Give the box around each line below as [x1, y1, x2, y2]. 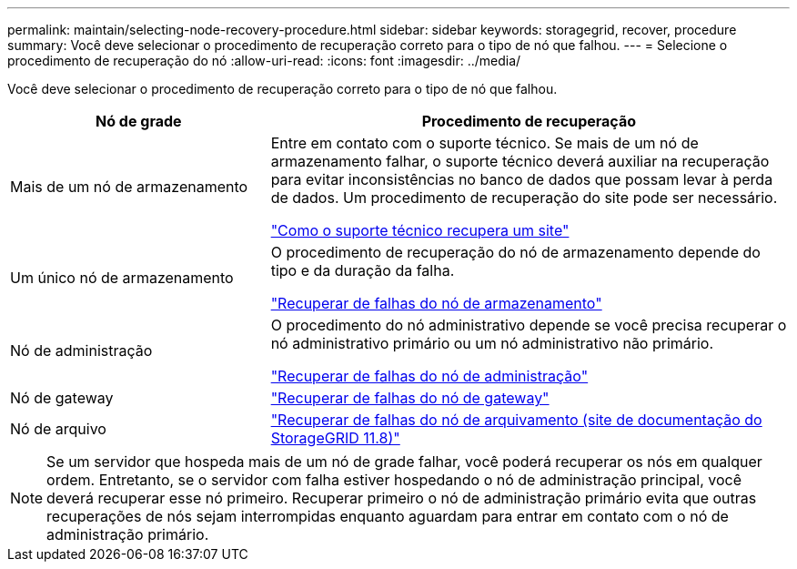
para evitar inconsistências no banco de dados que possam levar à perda [270, 170, 773, 188]
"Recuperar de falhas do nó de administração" [270, 367, 589, 385]
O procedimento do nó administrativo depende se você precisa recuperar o [270, 316, 787, 334]
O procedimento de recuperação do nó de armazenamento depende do [270, 243, 761, 261]
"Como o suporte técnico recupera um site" [270, 221, 570, 239]
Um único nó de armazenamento [10, 269, 234, 287]
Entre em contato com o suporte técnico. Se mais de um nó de [270, 134, 699, 152]
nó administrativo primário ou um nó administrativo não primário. [270, 334, 714, 352]
